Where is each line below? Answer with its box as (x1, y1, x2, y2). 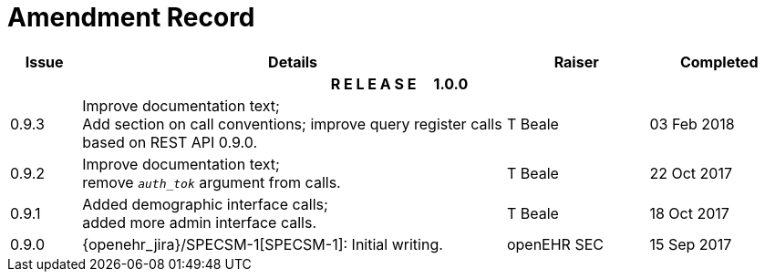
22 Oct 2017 (649, 163, 732, 182)
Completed (679, 52, 759, 71)
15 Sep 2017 (649, 234, 732, 253)
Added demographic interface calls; (82, 194, 328, 213)
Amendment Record (7, 2, 255, 33)
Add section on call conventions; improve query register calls (82, 114, 502, 133)
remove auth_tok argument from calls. (82, 172, 341, 191)
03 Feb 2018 (649, 114, 735, 133)
